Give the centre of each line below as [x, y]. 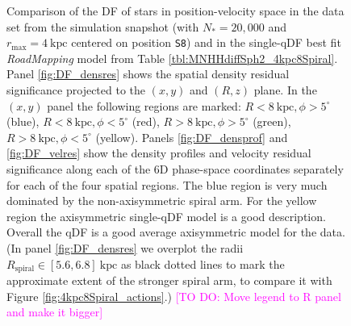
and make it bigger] [55, 312]
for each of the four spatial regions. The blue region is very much [167, 184]
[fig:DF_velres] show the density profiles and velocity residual [159, 153]
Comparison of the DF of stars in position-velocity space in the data [175, 10]
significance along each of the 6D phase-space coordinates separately [175, 169]
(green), [272, 121]
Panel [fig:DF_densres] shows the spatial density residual [148, 74]
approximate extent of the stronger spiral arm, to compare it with [169, 280]
